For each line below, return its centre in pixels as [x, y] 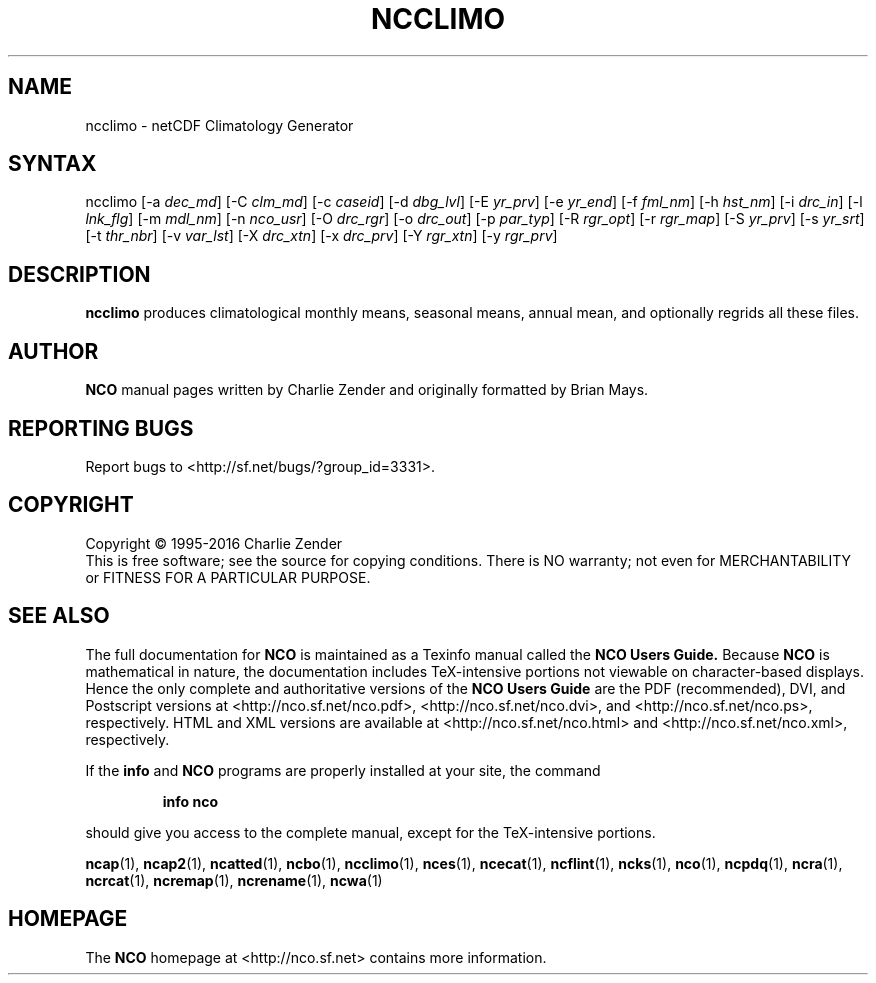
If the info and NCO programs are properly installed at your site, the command [343, 770]
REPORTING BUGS [101, 428]
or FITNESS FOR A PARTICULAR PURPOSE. [228, 577]
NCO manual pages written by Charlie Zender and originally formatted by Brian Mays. [367, 390]
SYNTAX [52, 164]
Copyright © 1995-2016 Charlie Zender [214, 543]
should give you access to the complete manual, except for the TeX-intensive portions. [370, 832]
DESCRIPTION [79, 274]
